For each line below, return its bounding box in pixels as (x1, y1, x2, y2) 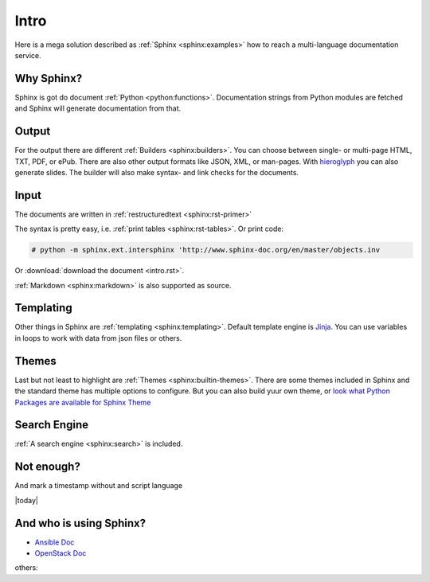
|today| (14, 495, 39, 505)
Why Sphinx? (14, 72, 83, 85)
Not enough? (14, 460, 81, 474)
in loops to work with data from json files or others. (14, 333, 182, 342)
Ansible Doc (34, 537, 75, 547)
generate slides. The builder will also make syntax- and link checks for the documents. (14, 167, 299, 177)
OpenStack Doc (34, 549, 87, 558)
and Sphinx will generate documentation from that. (14, 104, 182, 113)
